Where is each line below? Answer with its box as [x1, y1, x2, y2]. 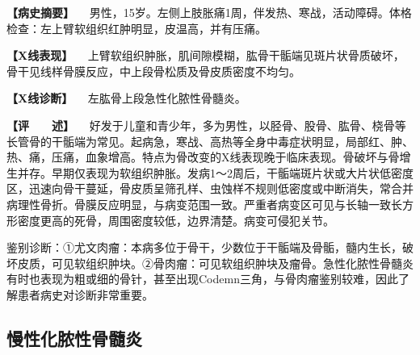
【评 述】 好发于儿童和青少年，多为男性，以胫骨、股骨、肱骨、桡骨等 [6, 116, 406, 133]
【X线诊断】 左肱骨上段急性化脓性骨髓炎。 [6, 90, 246, 106]
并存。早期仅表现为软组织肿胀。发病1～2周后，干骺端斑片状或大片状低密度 [17, 164, 414, 181]
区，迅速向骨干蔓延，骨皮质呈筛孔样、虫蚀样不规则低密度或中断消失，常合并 [6, 180, 414, 197]
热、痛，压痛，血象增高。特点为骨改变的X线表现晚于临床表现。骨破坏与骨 [6, 148, 400, 165]
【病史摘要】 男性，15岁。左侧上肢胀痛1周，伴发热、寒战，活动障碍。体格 [6, 4, 412, 20]
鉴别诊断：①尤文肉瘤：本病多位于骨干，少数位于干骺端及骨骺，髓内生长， [6, 239, 402, 256]
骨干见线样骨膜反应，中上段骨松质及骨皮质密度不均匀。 [6, 62, 300, 79]
